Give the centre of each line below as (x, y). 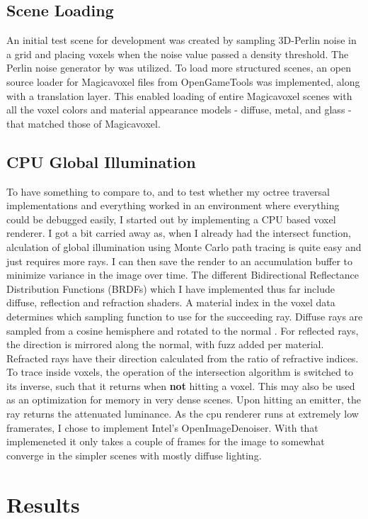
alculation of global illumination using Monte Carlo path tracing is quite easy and (184, 246)
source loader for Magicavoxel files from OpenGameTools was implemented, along (183, 81)
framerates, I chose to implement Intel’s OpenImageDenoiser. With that (162, 427)
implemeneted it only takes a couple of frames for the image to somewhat (166, 441)
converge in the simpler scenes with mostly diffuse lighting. (134, 455)
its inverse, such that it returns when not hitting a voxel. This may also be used (181, 385)
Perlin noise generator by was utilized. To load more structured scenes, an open (179, 68)
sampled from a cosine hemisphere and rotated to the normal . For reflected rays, (183, 330)
